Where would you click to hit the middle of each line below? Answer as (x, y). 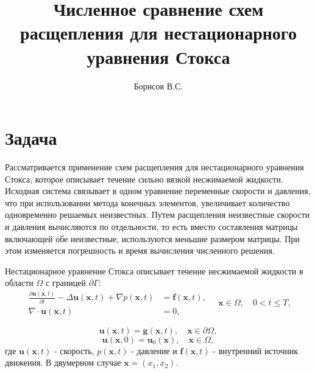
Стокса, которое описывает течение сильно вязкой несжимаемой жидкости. (144, 179)
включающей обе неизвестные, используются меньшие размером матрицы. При (152, 238)
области (19, 283)
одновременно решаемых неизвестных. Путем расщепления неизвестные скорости (157, 214)
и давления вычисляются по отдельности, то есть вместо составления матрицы (151, 226)
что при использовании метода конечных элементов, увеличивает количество (147, 202)
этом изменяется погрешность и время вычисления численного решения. (140, 250)
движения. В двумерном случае (63, 362)
